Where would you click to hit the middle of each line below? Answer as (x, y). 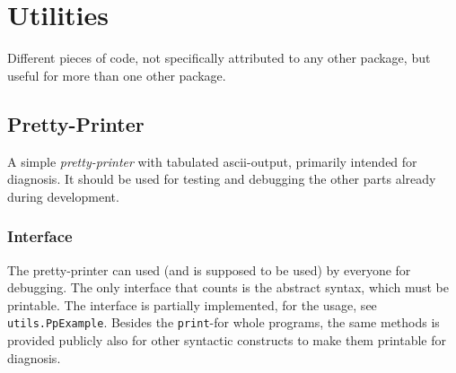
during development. (63, 196)
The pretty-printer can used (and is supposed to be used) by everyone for (209, 269)
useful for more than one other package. (117, 75)
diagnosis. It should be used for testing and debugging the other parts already (222, 179)
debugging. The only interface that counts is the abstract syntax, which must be (228, 287)
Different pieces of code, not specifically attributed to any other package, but (219, 58)
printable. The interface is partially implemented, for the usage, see (192, 304)
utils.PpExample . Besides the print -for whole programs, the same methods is (224, 322)
